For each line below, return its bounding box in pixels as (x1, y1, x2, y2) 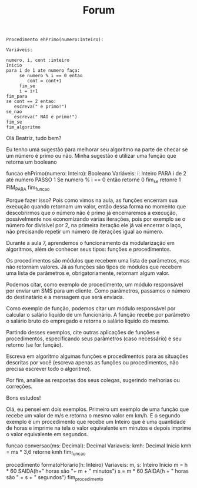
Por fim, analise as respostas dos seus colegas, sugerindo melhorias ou (6, 376, 181, 383)
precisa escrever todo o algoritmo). (6, 365, 92, 372)
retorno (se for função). (6, 341, 64, 348)
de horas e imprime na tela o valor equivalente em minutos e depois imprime (6, 424, 192, 431)
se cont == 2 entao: (6, 98, 57, 105)
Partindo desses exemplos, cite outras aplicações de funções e (6, 328, 160, 336)
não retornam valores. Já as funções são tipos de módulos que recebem (6, 263, 182, 270)
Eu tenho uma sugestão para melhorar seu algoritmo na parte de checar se (6, 146, 188, 153)
